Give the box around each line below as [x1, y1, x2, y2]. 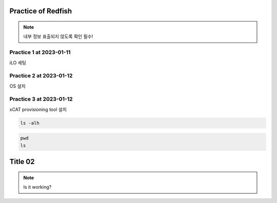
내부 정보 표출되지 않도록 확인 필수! [23, 33, 93, 39]
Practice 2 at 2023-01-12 [9, 72, 73, 79]
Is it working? [23, 184, 52, 190]
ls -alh [20, 120, 39, 126]
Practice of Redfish [9, 7, 72, 15]
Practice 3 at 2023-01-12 [9, 95, 73, 103]
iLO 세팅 [9, 59, 27, 66]
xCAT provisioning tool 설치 [9, 106, 67, 112]
